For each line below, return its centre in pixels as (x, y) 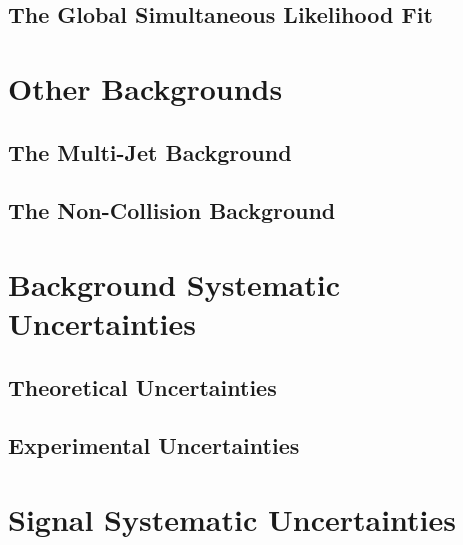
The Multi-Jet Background (150, 151)
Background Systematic (174, 283)
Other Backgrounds (145, 87)
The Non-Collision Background (172, 210)
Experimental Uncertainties (154, 445)
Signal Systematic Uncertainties (232, 519)
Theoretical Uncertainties (142, 386)
